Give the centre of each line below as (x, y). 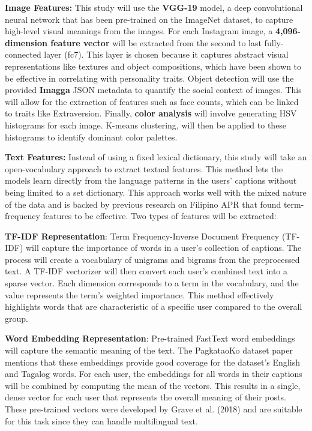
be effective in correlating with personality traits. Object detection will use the (149, 78)
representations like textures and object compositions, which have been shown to (153, 66)
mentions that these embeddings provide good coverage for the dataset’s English (152, 362)
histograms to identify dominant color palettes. (91, 137)
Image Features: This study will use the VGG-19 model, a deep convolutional (154, 7)
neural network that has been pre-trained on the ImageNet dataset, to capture (149, 19)
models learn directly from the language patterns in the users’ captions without (151, 180)
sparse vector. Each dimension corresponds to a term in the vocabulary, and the (152, 283)
